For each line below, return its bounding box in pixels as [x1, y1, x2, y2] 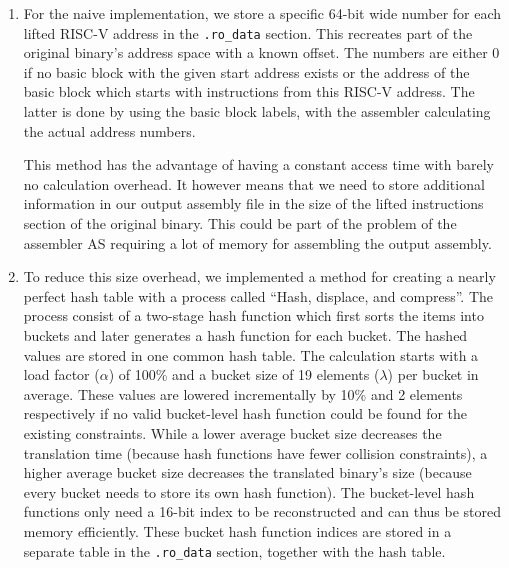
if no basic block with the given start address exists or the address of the [23, 61, 470, 82]
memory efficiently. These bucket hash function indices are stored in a [23, 520, 452, 541]
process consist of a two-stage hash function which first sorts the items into [23, 305, 484, 326]
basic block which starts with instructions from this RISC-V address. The [23, 81, 475, 102]
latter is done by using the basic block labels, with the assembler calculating [23, 101, 491, 122]
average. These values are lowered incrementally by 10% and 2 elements [23, 383, 463, 404]
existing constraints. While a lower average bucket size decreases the [23, 422, 442, 443]
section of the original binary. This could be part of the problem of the [23, 213, 457, 233]
